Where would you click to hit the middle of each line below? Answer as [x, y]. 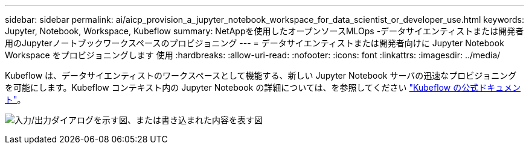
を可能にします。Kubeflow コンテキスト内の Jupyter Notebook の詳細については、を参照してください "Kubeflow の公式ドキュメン [263, 87]
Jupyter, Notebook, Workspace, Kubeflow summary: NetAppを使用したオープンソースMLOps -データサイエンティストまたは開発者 [264, 31]
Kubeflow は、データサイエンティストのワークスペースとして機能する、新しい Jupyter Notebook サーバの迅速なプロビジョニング [261, 75]
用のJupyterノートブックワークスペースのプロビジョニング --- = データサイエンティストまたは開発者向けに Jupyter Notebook [255, 43]
